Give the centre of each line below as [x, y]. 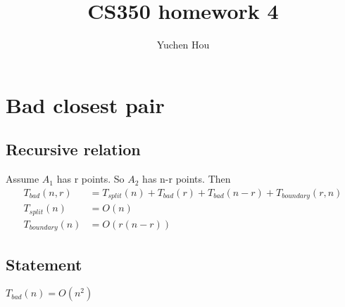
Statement [44, 264]
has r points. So [90, 179]
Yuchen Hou [183, 45]
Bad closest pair [85, 104]
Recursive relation [73, 149]
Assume [23, 179]
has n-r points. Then [187, 179]
